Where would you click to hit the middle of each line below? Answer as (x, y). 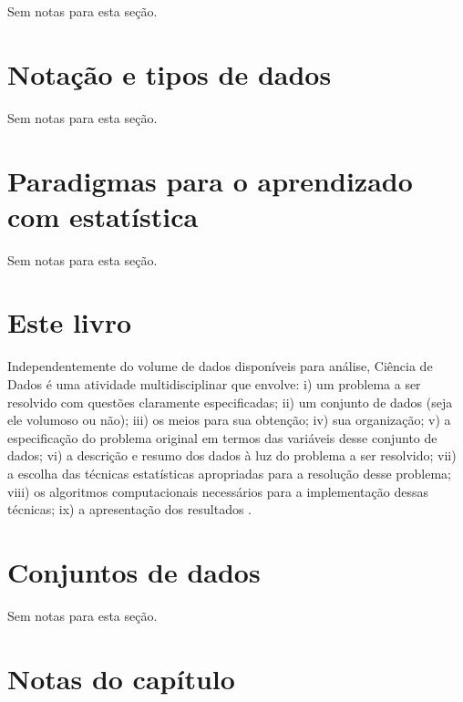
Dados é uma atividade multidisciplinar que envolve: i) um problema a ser (214, 383)
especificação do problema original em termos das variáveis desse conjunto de (222, 437)
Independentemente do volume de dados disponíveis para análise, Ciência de (220, 366)
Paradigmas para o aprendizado (210, 180)
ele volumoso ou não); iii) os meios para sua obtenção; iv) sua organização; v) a (229, 420)
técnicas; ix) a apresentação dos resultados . (130, 509)
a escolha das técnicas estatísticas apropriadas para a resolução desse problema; (230, 473)
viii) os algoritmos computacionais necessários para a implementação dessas (218, 491)
